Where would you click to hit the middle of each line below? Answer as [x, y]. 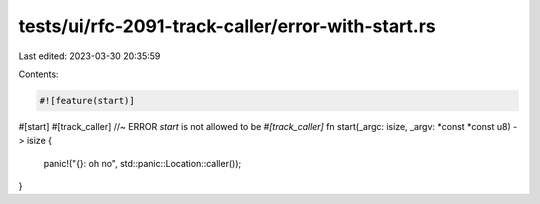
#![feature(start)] [87, 100]
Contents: [38, 74]
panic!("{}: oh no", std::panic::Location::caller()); [142, 163]
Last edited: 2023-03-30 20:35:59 [89, 56]
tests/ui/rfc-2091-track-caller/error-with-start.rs [227, 26]
